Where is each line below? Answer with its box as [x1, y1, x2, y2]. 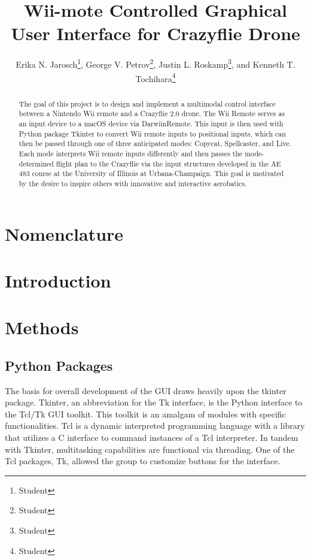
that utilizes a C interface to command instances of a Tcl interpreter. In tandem [5, 431, 298, 444]
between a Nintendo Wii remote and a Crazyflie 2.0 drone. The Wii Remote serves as [19, 108, 285, 119]
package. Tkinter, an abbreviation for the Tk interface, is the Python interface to [5, 396, 303, 408]
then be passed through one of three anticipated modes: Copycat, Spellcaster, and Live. [19, 138, 292, 149]
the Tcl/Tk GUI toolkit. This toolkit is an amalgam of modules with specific [5, 407, 286, 420]
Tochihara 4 [135, 70, 176, 84]
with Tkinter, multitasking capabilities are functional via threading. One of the [5, 443, 295, 455]
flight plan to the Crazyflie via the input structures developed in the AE [56, 158, 281, 168]
